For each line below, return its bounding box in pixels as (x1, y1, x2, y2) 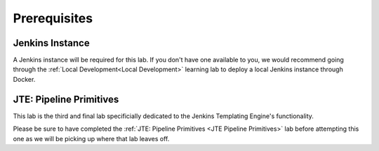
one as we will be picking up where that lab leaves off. (13, 134, 170, 143)
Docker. (13, 75, 36, 83)
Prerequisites (13, 10, 93, 26)
